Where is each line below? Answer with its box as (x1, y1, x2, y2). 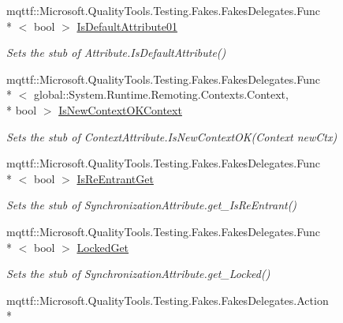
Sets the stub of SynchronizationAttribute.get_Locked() (6, 265, 270, 282)
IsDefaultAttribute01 (76, 17, 177, 34)
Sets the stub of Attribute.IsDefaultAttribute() (6, 44, 226, 61)
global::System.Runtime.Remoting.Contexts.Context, (33, 86, 289, 103)
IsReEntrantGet (76, 170, 154, 186)
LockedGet (76, 238, 129, 255)
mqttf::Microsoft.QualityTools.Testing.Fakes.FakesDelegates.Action (6, 291, 329, 308)
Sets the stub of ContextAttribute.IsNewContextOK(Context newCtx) (6, 128, 337, 145)
